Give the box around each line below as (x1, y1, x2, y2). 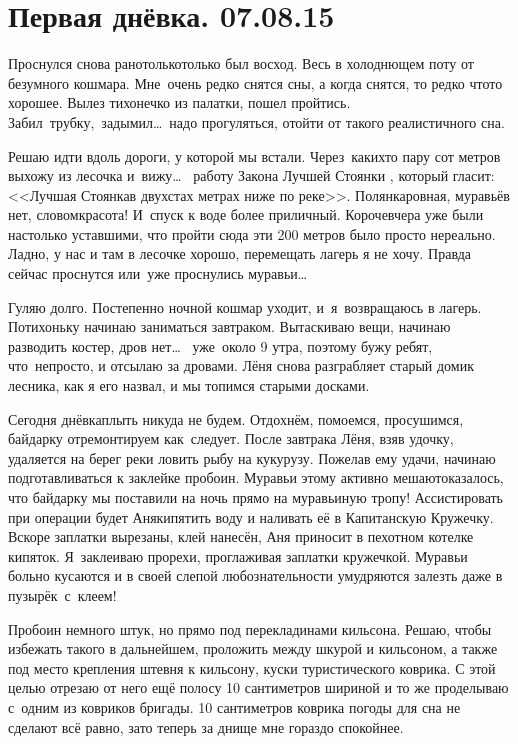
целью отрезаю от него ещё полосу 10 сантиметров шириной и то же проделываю (8, 677, 509, 698)
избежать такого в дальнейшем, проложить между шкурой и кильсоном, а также (8, 638, 498, 659)
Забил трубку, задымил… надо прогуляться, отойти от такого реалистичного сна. (8, 111, 505, 132)
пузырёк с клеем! (8, 584, 117, 605)
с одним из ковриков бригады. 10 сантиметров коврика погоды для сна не (8, 696, 461, 717)
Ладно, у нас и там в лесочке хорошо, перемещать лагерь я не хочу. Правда (8, 243, 472, 264)
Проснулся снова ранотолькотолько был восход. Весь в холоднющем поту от (8, 53, 474, 74)
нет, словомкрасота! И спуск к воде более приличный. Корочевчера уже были (8, 204, 484, 225)
